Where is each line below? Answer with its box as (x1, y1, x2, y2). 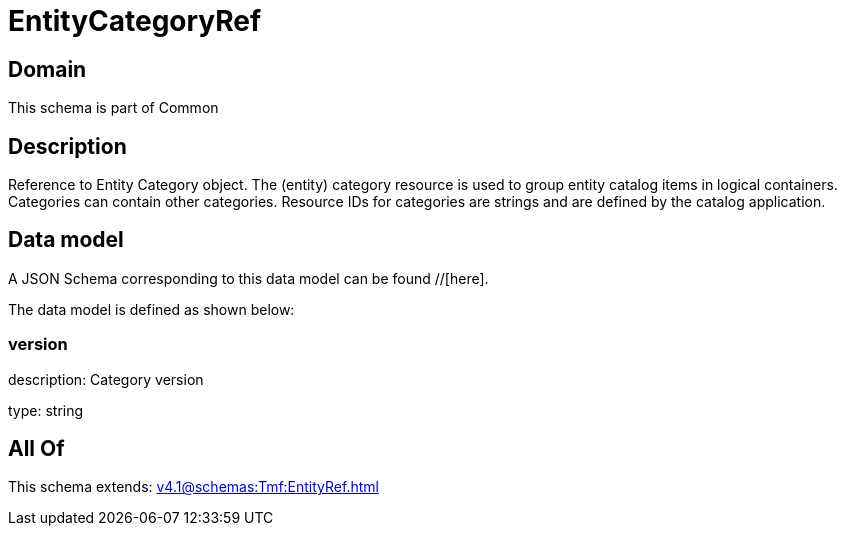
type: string (8, 401, 84, 419)
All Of (8, 436, 65, 462)
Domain (8, 56, 87, 82)
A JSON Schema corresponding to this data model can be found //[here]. (8, 269, 489, 287)
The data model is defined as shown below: (8, 300, 295, 318)
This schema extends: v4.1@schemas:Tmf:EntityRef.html (8, 478, 379, 496)
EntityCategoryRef (8, 4, 262, 38)
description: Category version (8, 370, 204, 388)
